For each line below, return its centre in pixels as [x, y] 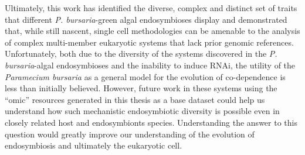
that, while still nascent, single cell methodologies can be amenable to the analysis [152, 31]
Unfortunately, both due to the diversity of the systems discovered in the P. [141, 54]
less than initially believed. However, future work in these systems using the [141, 88]
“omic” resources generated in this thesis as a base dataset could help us [135, 99]
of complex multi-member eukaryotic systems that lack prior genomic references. [149, 42]
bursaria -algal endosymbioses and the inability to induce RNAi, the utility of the [150, 65]
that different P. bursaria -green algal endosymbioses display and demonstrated [146, 19]
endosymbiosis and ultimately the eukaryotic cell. [94, 145]
